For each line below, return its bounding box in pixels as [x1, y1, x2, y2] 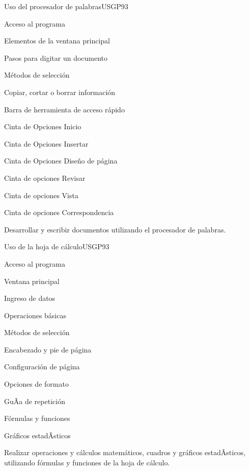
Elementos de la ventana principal [4, 35, 110, 46]
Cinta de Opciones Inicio [4, 121, 81, 132]
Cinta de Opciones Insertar [4, 138, 89, 149]
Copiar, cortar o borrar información [4, 86, 116, 97]
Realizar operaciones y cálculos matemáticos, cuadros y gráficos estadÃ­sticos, [4, 447, 245, 458]
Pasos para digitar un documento [4, 52, 108, 63]
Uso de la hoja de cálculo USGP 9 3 [4, 241, 109, 252]
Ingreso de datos [4, 293, 56, 303]
